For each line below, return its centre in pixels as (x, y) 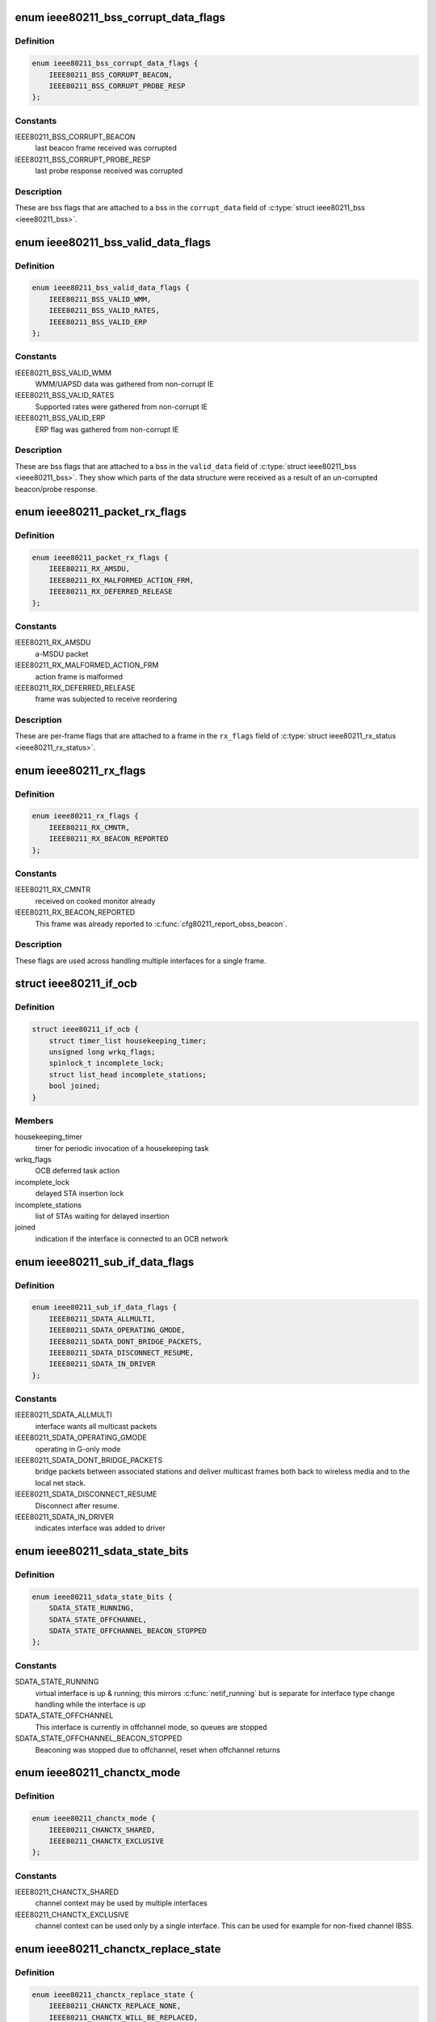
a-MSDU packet (62, 654)
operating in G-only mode (78, 1449)
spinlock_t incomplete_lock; (107, 1063)
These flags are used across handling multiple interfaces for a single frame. (140, 960)
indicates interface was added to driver (100, 1528)
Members (34, 1120)
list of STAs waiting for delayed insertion (102, 1216)
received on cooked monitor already (95, 901)
